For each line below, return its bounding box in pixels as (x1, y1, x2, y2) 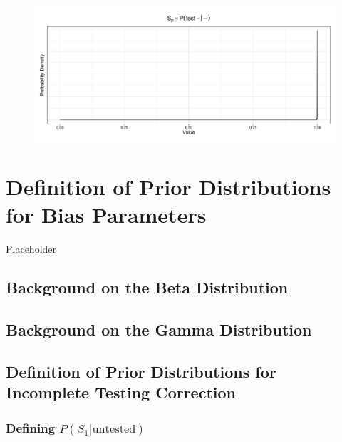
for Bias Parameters (6, 200, 207, 229)
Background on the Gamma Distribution (6, 318, 312, 341)
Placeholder (6, 241, 57, 256)
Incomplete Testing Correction (6, 381, 236, 403)
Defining (6, 418, 56, 436)
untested (92, 423, 136, 435)
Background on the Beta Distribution (6, 276, 289, 298)
